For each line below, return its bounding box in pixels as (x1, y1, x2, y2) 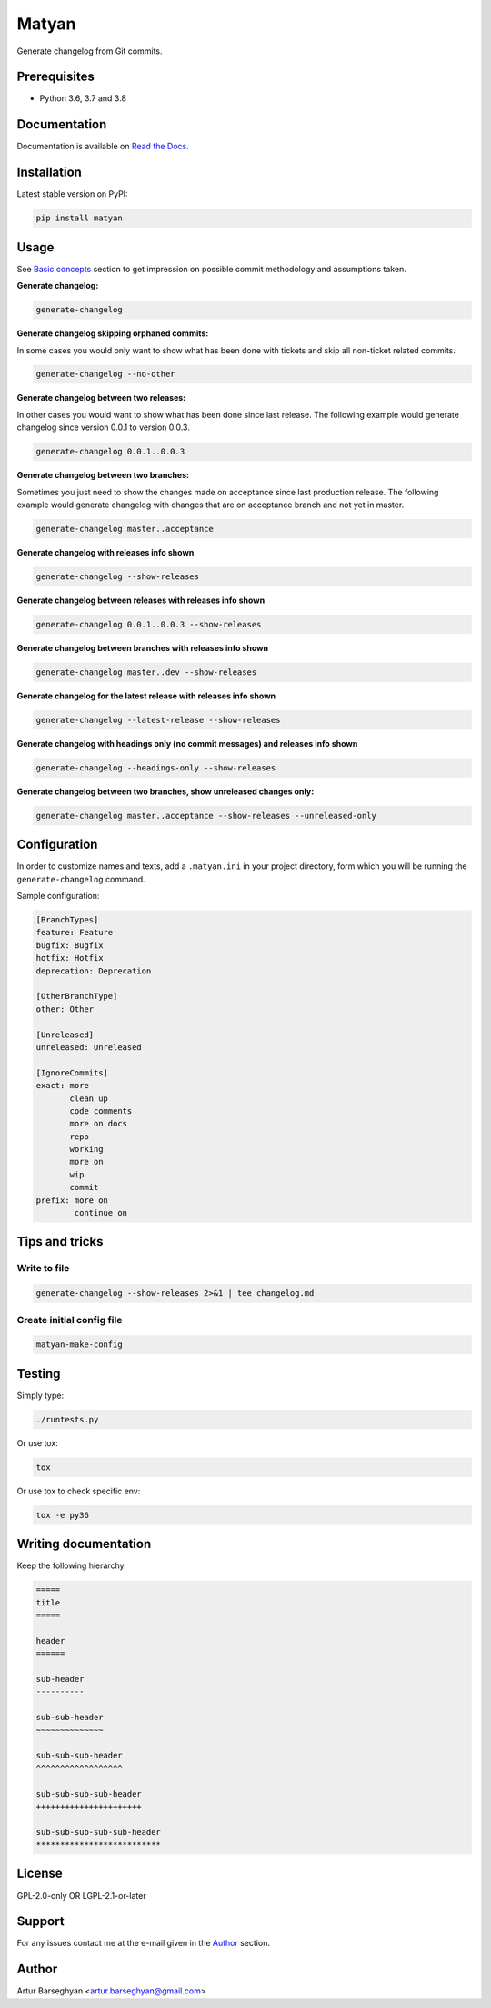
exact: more (35, 1080, 90, 1091)
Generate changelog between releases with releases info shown (16, 595, 266, 606)
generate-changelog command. (16, 873, 145, 884)
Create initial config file (16, 1313, 123, 1326)
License (16, 1866, 63, 1881)
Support (16, 1913, 65, 1930)
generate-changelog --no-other (35, 369, 176, 380)
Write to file (16, 1262, 70, 1275)
